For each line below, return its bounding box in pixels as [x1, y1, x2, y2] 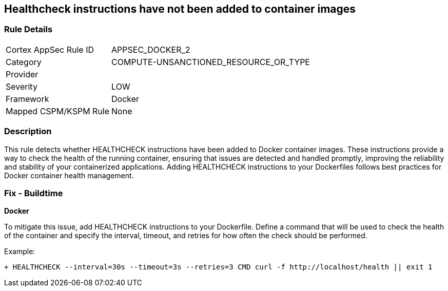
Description [4, 126, 52, 137]
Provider [6, 69, 38, 79]
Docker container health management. [4, 171, 134, 180]
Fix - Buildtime [4, 188, 63, 198]
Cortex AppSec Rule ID [6, 44, 94, 55]
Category [6, 56, 42, 67]
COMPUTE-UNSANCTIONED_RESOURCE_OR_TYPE [111, 56, 310, 67]
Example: [4, 247, 35, 256]
